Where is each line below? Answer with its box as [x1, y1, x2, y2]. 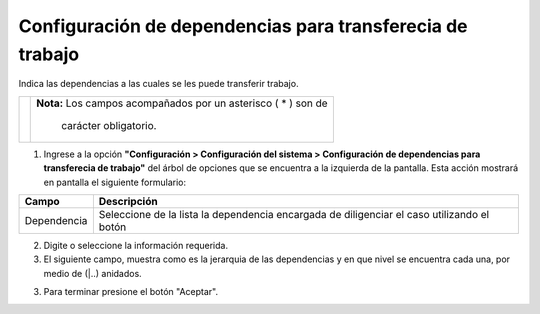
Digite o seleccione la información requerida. [43, 239, 229, 251]
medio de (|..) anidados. [43, 267, 142, 279]
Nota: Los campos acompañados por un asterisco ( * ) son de [36, 96, 329, 110]
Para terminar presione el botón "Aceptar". [43, 286, 219, 298]
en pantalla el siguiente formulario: [43, 176, 187, 188]
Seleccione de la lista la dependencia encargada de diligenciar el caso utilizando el [98, 207, 490, 221]
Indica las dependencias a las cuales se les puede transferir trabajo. [18, 78, 299, 90]
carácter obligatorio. [61, 118, 157, 132]
